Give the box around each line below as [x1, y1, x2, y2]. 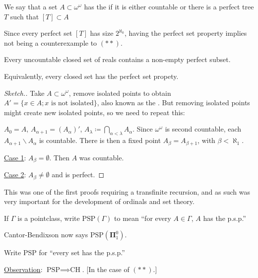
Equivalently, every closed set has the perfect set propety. [4, 70, 179, 81]
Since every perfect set [4, 28, 72, 38]
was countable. [79, 152, 124, 162]
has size [90, 28, 114, 38]
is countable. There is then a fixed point [39, 135, 161, 145]
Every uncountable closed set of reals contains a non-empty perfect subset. [4, 54, 231, 65]
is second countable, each [165, 124, 242, 134]
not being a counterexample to [4, 37, 97, 48]
